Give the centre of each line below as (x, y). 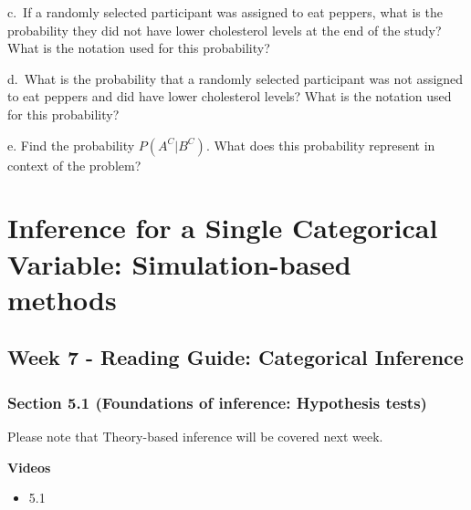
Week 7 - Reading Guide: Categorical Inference (235, 357)
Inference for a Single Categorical (223, 228)
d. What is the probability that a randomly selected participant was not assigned (235, 78)
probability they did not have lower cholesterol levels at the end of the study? (225, 30)
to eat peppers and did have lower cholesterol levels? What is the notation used (230, 96)
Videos (29, 467)
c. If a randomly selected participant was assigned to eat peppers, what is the (225, 12)
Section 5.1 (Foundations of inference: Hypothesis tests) (217, 402)
